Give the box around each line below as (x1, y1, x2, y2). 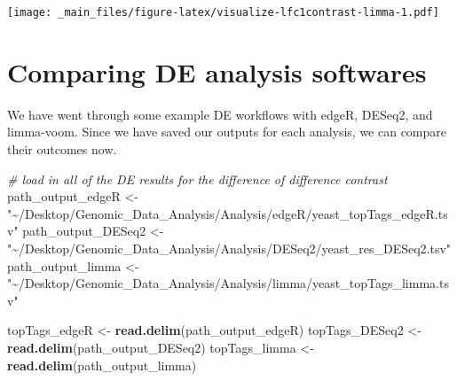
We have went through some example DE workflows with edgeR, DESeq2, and (7, 105, 433, 123)
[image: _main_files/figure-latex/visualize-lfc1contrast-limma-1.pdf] (7, 6, 439, 19)
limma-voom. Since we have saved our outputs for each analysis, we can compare (7, 122, 447, 141)
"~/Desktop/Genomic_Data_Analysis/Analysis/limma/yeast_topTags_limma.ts (7, 274, 449, 292)
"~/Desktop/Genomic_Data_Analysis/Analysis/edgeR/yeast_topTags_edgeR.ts (7, 204, 448, 222)
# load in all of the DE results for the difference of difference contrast (7, 169, 388, 188)
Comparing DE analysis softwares (7, 53, 427, 89)
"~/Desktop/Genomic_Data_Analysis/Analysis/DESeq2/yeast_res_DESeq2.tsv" (7, 238, 452, 257)
